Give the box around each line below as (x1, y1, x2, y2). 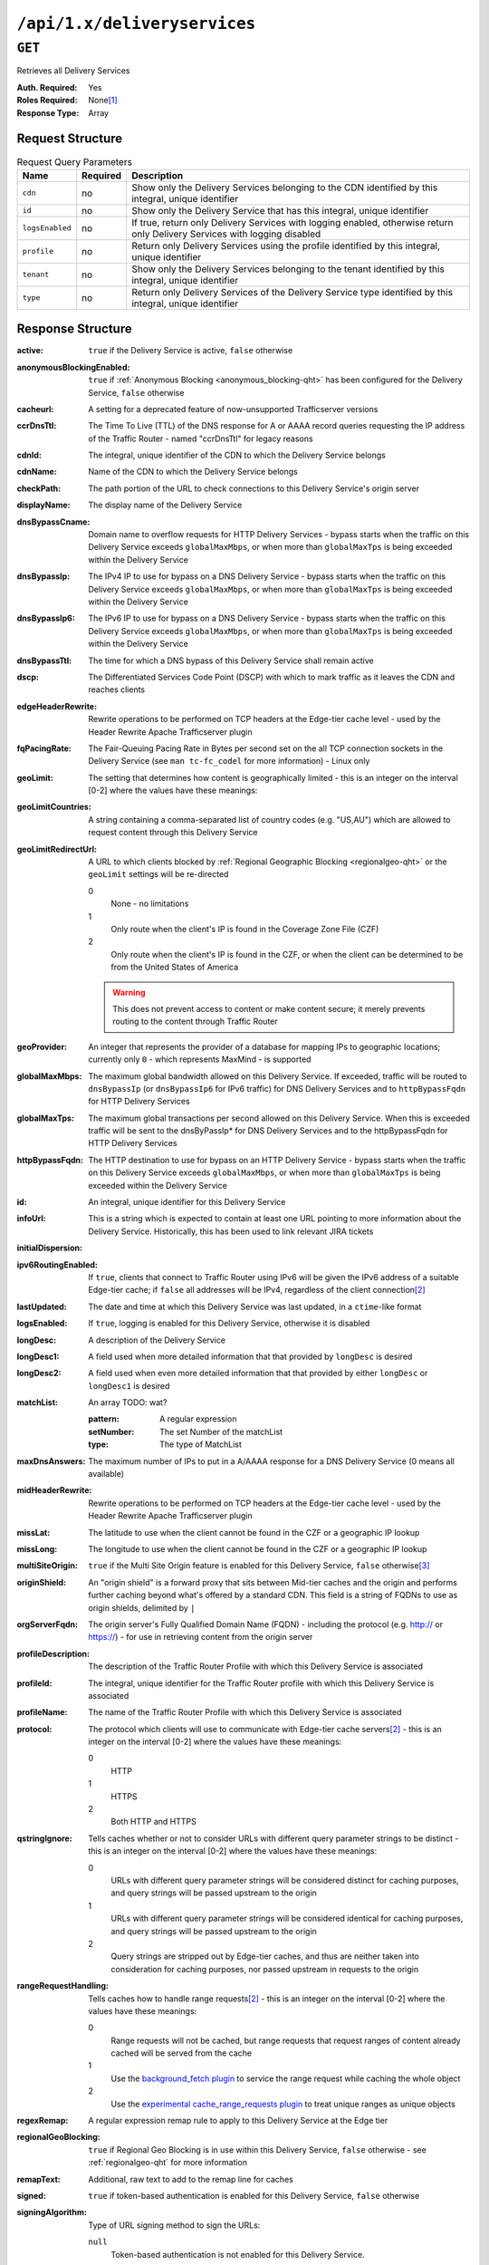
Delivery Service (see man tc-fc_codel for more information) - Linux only (88, 756, 370, 766)
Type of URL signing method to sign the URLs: (88, 2220, 261, 2231)
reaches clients (88, 684, 146, 695)
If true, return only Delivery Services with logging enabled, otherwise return (131, 216, 454, 228)
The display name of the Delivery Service (88, 499, 243, 511)
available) (88, 1469, 125, 1479)
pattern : (88, 1413, 120, 1424)
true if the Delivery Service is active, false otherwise (88, 345, 293, 356)
